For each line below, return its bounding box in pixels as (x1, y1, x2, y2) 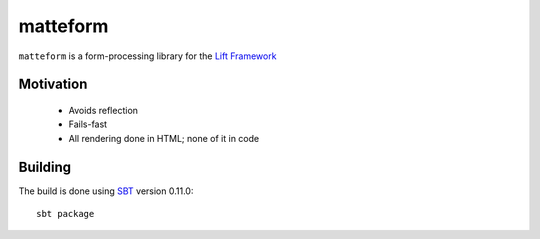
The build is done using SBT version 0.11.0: (18, 185, 194, 197)
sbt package (36, 208, 95, 220)
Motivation (18, 76, 88, 93)
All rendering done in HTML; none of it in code (68, 132, 260, 144)
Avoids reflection (68, 104, 139, 116)
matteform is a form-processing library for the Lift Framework (18, 50, 277, 62)
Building (18, 158, 72, 175)
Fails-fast (68, 118, 108, 130)
